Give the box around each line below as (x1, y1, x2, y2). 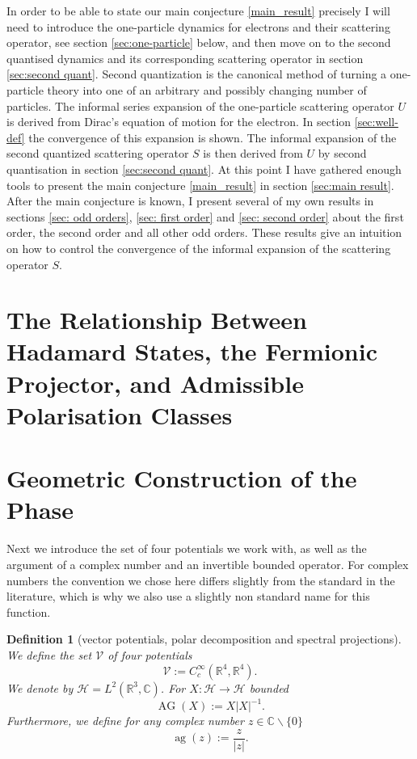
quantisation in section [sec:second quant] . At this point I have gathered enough (6, 160, 402, 177)
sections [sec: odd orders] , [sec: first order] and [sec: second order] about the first (6, 208, 404, 225)
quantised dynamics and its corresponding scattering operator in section (6, 49, 364, 66)
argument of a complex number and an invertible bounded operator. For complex (6, 555, 409, 572)
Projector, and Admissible (6, 366, 304, 399)
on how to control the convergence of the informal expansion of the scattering (6, 239, 391, 256)
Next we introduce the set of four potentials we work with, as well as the (6, 540, 367, 557)
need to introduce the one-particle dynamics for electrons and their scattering (6, 18, 390, 35)
